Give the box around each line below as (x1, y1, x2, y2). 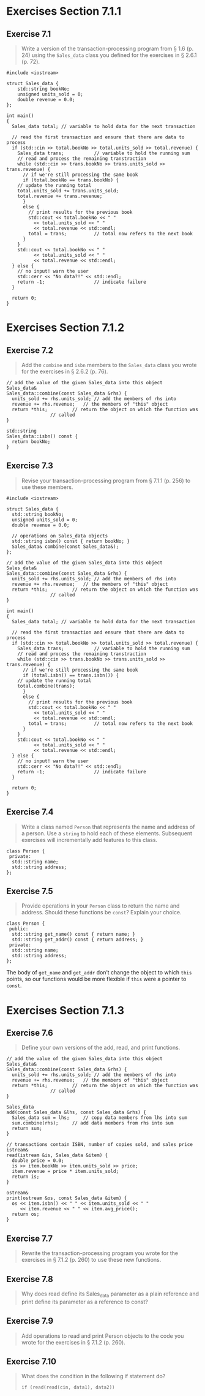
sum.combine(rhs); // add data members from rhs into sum (12, 1120, 174, 1126)
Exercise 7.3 (6, 461, 54, 471)
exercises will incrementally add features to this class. (21, 836, 158, 843)
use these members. (21, 483, 73, 491)
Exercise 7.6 (6, 1028, 53, 1038)
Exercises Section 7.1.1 (6, 4, 121, 18)
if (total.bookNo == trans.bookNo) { (22, 177, 119, 183)
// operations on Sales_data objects (12, 533, 108, 539)
